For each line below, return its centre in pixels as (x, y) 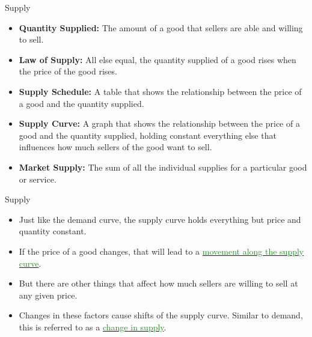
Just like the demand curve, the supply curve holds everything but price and (160, 219)
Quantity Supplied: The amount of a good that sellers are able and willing (161, 27)
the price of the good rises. (68, 71)
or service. (38, 179)
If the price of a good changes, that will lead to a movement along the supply (161, 251)
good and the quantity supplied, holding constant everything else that (148, 135)
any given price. (48, 295)
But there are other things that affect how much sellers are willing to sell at (158, 283)
